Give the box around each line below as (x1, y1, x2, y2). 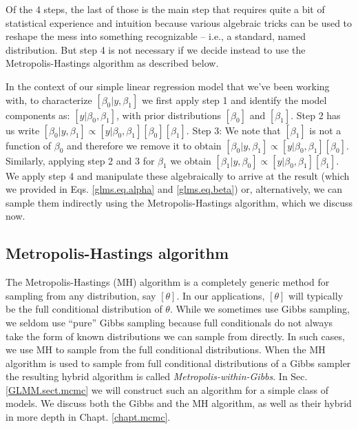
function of (6, 138, 52, 152)
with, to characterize (6, 92, 92, 107)
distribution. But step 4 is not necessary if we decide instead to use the (6, 42, 306, 56)
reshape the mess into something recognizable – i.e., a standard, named (6, 29, 306, 43)
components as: (6, 107, 70, 122)
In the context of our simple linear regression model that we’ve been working (6, 79, 330, 93)
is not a (309, 123, 341, 137)
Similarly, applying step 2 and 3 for (6, 153, 155, 167)
